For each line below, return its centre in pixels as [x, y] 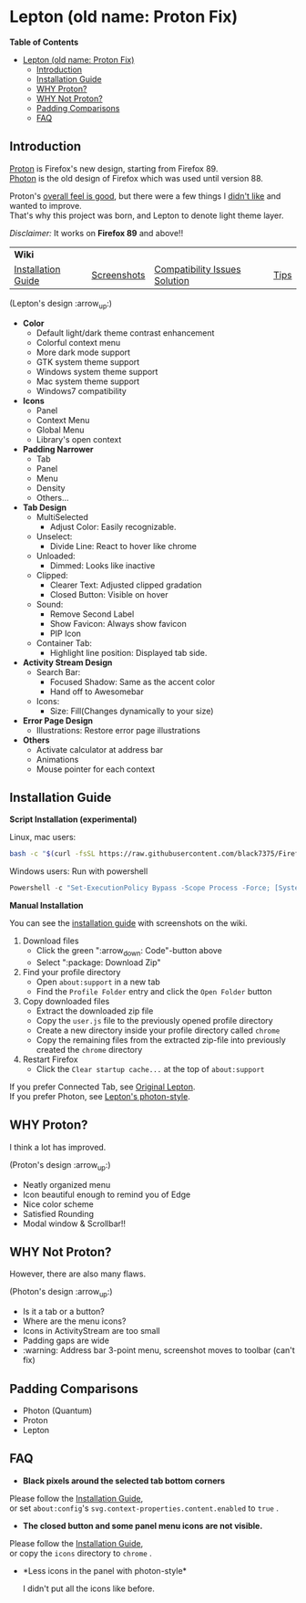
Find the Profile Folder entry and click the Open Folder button [154, 991]
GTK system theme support [88, 361]
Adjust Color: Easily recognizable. [113, 526]
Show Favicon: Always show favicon [118, 623]
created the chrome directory [89, 1049]
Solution [172, 280]
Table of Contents [44, 42]
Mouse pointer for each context [96, 769]
